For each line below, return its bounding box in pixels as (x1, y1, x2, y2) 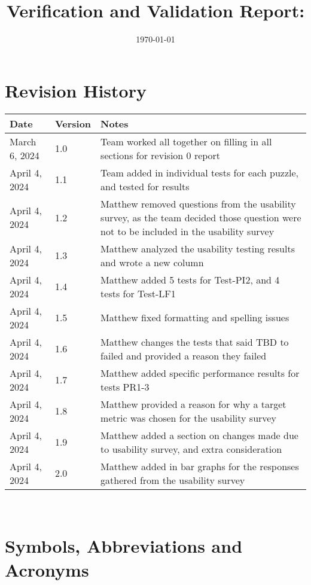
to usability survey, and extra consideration (100, 441, 282, 456)
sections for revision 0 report (100, 148, 221, 162)
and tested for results (100, 179, 190, 193)
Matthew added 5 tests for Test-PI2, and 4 (100, 272, 280, 287)
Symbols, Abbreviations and (5, 534, 243, 558)
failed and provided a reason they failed (100, 348, 267, 362)
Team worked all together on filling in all (100, 134, 272, 148)
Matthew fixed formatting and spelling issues (100, 310, 289, 325)
